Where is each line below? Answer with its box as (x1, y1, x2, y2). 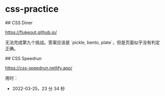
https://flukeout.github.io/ (5, 29, 57, 35)
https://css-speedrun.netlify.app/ (5, 65, 72, 71)
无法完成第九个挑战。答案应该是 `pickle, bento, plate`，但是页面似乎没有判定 (5, 39, 160, 45)
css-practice (5, 3, 59, 15)
